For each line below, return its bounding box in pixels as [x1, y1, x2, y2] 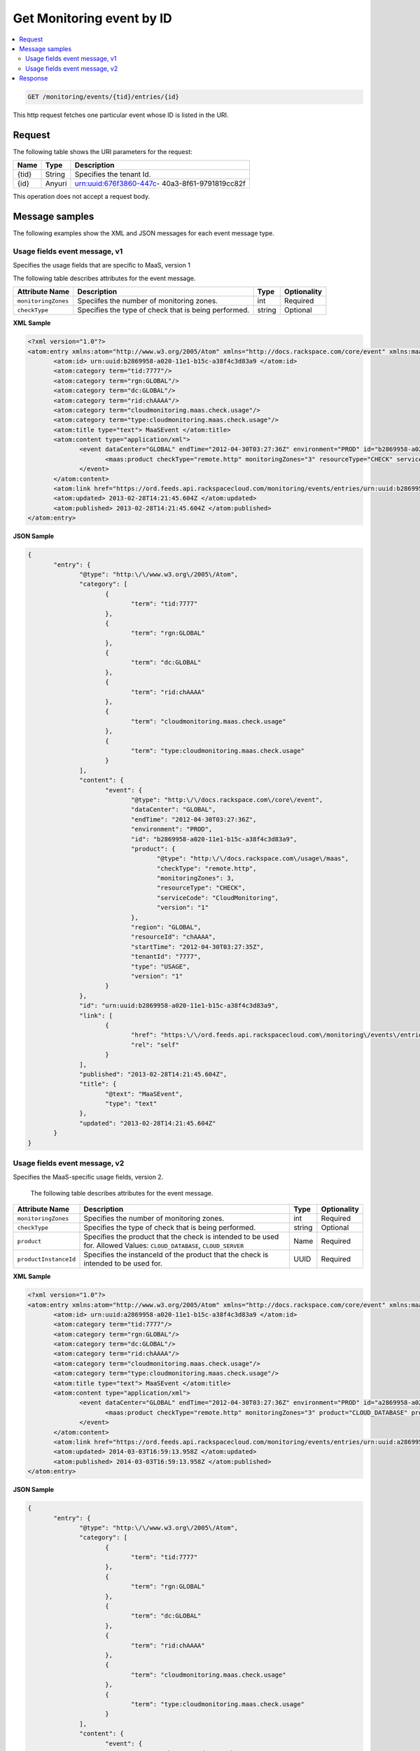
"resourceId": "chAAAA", [130, 933, 216, 941]
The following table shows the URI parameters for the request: [13, 147, 192, 155]
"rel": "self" [130, 1041, 180, 1048]
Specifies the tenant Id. [74, 169, 151, 179]
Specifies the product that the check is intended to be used [83, 1232, 279, 1242]
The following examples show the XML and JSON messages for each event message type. [13, 229, 274, 237]
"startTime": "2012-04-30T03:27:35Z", [130, 943, 265, 950]
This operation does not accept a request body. [13, 193, 150, 201]
